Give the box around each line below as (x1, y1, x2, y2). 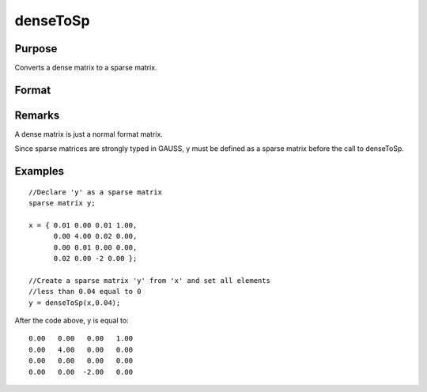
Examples (14, 164, 65, 178)
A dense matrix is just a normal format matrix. (14, 129, 164, 138)
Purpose (14, 42, 58, 55)
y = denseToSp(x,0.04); (28, 298, 121, 307)
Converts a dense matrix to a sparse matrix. (14, 63, 157, 73)
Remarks (14, 108, 60, 122)
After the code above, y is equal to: (14, 316, 130, 326)
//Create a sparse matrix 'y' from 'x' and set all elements (28, 276, 270, 285)
